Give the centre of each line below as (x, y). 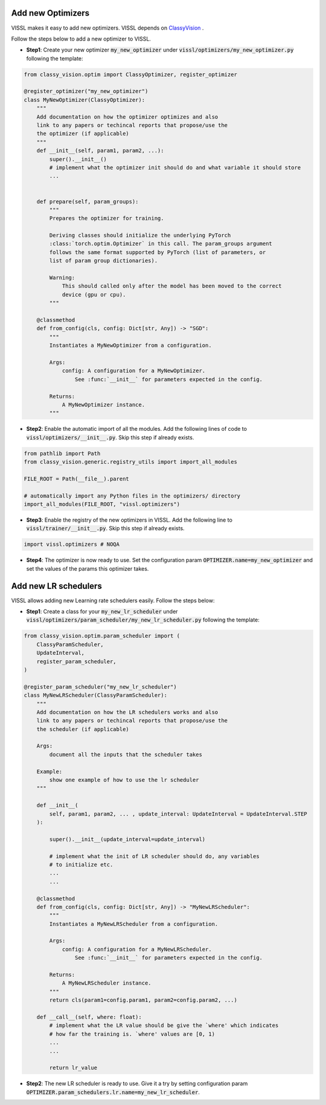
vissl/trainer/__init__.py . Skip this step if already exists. (105, 528)
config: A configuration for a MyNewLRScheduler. (137, 949)
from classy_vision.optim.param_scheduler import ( (102, 636)
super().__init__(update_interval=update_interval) (127, 839)
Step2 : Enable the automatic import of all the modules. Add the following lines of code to (137, 429)
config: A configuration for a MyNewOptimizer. (134, 371)
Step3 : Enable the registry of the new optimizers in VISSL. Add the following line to (129, 520)
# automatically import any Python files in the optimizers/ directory (132, 496)
